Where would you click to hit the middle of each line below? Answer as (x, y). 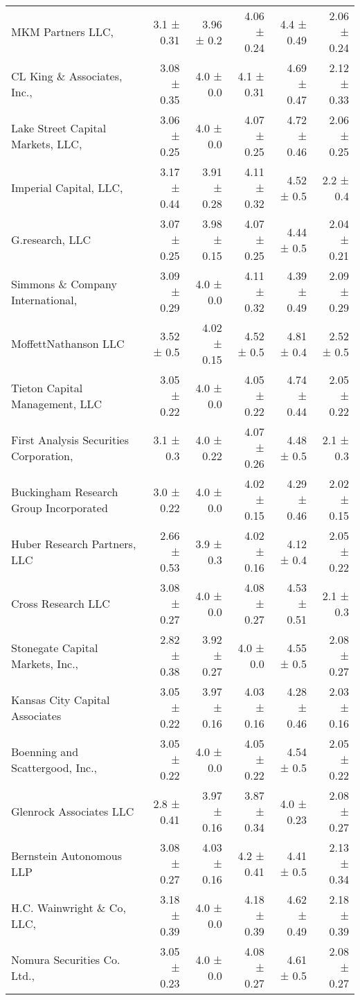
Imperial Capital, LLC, (67, 187)
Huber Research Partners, (74, 543)
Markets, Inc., (45, 663)
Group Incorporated (60, 507)
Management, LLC (57, 403)
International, (44, 299)
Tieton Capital (47, 387)
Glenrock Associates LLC (73, 811)
